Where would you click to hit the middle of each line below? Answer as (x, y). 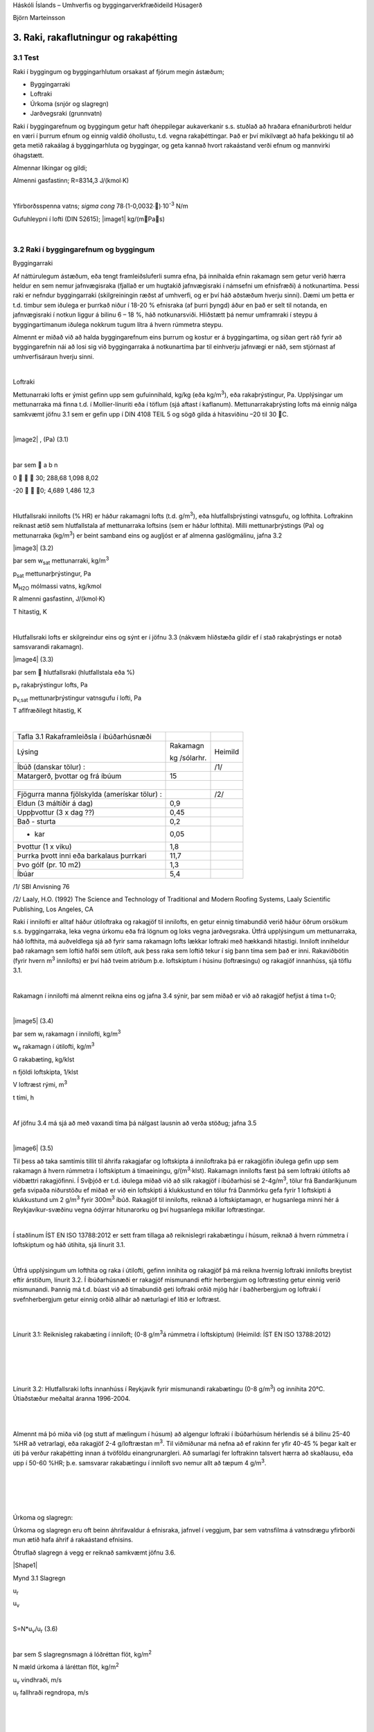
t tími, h (24, 1097)
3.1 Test (26, 58)
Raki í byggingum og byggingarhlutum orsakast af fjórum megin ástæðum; (118, 71)
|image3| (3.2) (33, 548)
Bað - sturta (36, 821)
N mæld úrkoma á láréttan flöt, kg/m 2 (66, 1666)
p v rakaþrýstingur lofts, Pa (50, 686)
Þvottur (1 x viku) (44, 847)
